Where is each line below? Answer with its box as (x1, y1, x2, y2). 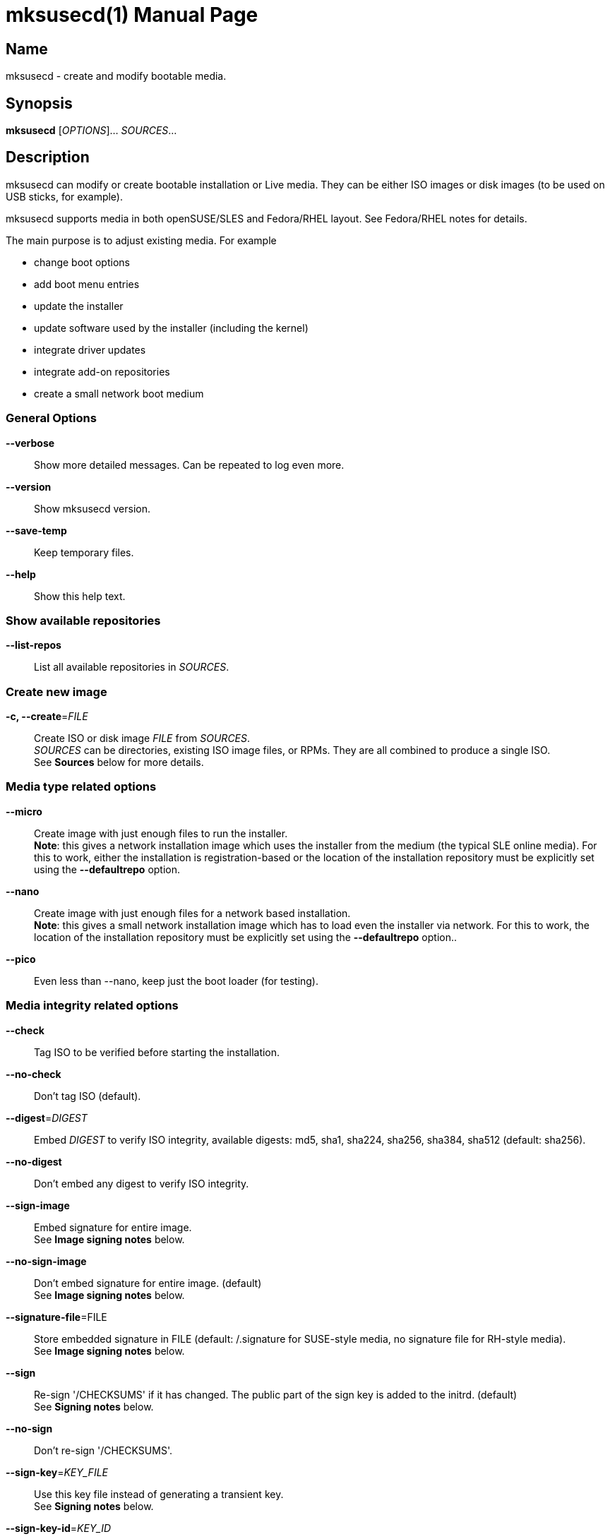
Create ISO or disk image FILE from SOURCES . (34, 732, 251, 745)
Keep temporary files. (34, 546, 134, 558)
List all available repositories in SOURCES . (34, 661, 229, 673)
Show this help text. (34, 589, 126, 602)
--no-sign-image (6, 1254, 87, 1267)
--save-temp (6, 524, 67, 537)
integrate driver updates (34, 343, 146, 356)
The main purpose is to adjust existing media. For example (6, 234, 277, 246)
